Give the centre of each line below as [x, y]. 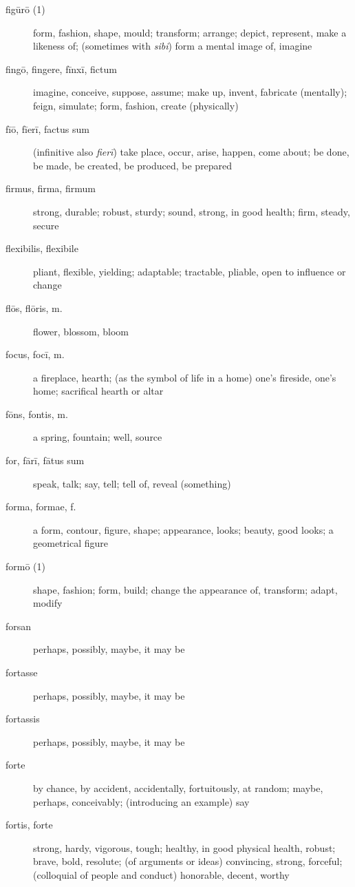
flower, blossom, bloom [81, 331]
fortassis [23, 719]
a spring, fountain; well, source [98, 437]
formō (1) [25, 566]
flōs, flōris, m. [34, 307]
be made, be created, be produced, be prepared [133, 165]
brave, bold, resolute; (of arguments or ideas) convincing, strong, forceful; [188, 861]
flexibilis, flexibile [42, 248]
